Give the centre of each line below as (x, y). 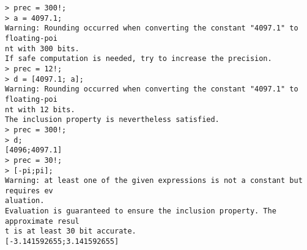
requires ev (29, 191)
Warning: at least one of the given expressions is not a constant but (154, 181)
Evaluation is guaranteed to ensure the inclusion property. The (141, 211)
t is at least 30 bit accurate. (71, 231)
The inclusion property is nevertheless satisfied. (112, 120)
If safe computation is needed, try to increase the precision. (139, 59)
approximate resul (42, 221)
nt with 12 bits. (40, 109)
